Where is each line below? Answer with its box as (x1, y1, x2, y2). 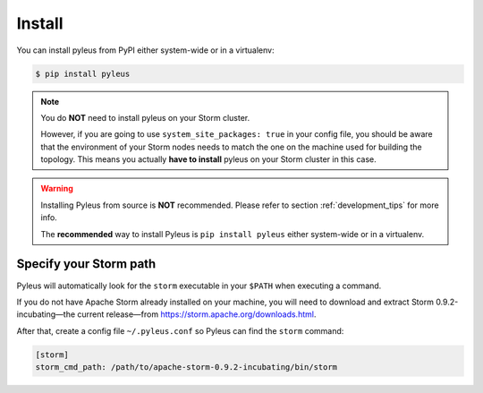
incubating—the (16, 309, 76, 320)
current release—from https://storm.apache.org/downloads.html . (77, 309, 317, 320)
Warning (40, 184, 73, 194)
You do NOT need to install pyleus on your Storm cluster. (40, 112, 250, 123)
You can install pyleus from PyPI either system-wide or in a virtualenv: (16, 45, 275, 56)
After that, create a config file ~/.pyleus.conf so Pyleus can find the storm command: (16, 325, 344, 336)
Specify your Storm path (16, 256, 157, 272)
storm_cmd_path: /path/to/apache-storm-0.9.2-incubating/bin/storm (35, 363, 338, 372)
